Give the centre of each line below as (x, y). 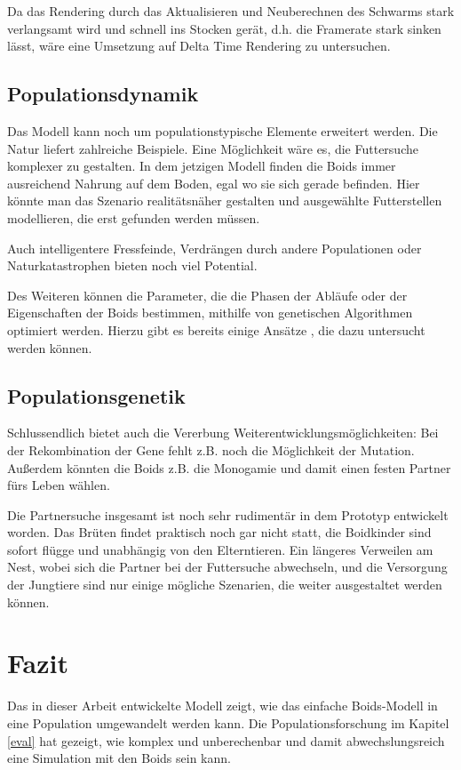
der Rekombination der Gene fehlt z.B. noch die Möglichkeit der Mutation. (211, 449)
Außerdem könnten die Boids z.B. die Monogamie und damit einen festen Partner (229, 467)
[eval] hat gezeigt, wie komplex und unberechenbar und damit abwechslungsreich (226, 740)
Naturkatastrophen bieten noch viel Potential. (132, 265)
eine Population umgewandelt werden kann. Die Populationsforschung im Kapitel (228, 722)
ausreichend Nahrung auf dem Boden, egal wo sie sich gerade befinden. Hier (214, 183)
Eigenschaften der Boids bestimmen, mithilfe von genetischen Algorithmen (210, 313)
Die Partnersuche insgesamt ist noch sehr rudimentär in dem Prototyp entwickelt (228, 514)
